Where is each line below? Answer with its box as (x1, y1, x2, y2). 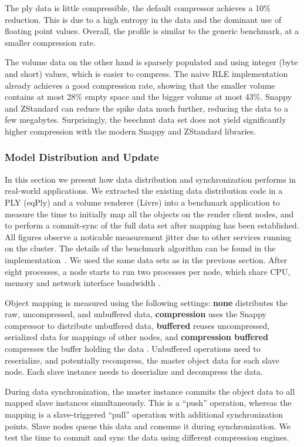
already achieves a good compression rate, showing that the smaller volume (5, 79, 275, 91)
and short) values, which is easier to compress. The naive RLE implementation (5, 67, 288, 79)
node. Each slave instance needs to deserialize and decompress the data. (5, 365, 263, 378)
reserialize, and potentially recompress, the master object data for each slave (5, 354, 280, 366)
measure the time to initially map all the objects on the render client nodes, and (5, 207, 294, 220)
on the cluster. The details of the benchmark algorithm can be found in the (5, 242, 276, 254)
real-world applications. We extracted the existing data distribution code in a (5, 184, 283, 197)
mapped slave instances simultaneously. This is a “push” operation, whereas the (5, 396, 292, 409)
